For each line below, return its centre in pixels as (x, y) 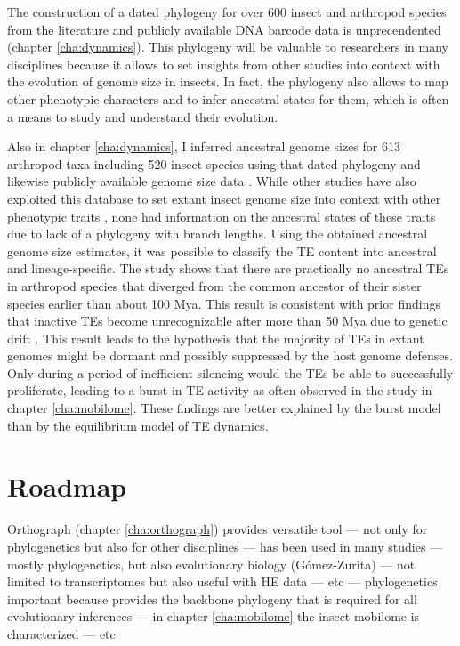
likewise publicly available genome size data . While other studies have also (212, 181)
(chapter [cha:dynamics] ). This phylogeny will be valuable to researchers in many (228, 47)
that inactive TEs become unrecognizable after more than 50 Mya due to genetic (227, 321)
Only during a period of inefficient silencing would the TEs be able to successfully (230, 372)
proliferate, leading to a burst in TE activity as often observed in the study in (220, 390)
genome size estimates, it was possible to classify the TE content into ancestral (222, 250)
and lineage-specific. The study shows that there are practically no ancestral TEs (228, 268)
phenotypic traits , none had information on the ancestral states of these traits (222, 216)
